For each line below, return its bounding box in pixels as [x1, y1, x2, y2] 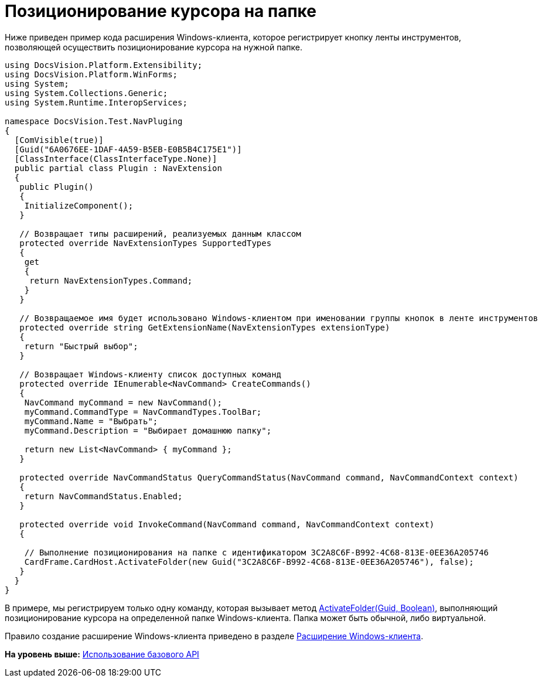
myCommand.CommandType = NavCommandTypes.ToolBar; [24, 407, 262, 417]
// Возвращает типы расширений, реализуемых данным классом [19, 229, 301, 238]
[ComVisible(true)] [14, 135, 104, 145]
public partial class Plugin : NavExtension [14, 163, 222, 173]
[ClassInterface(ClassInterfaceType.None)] [14, 154, 217, 163]
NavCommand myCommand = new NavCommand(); [24, 397, 222, 407]
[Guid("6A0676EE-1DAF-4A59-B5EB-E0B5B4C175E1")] [14, 144, 242, 154]
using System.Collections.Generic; [5, 88, 168, 98]
